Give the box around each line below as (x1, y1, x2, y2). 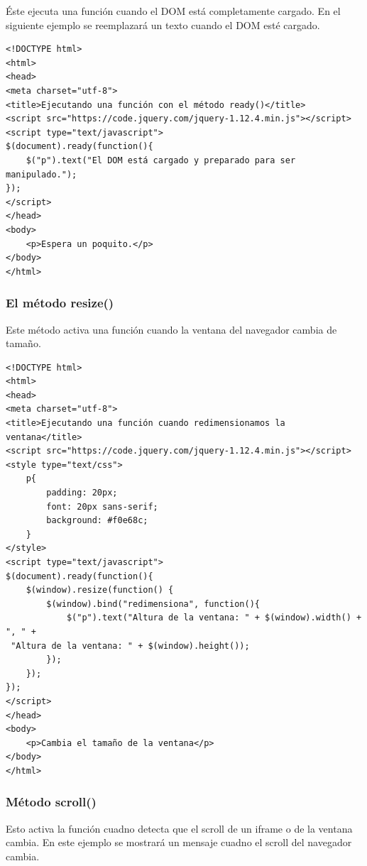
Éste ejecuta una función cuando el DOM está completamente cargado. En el (6, 4, 341, 18)
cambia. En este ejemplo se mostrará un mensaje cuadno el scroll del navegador (6, 835, 352, 850)
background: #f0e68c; (46, 515, 148, 526)
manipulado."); (6, 169, 77, 180)
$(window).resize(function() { (26, 585, 174, 596)
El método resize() (6, 294, 114, 312)
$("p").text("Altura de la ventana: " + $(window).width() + (66, 613, 362, 623)
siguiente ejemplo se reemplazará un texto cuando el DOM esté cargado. (6, 17, 320, 32)
